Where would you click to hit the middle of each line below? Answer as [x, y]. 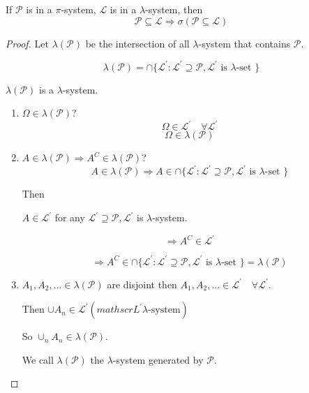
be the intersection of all [137, 43]
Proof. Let [27, 43]
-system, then [174, 9]
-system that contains [244, 43]
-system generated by [158, 359]
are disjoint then [142, 284]
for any [70, 217]
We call [38, 359]
